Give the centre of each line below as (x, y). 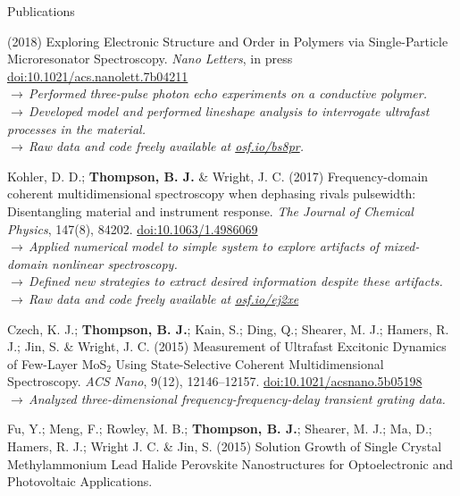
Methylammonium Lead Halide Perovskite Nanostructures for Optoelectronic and (230, 463)
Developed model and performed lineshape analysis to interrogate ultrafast (229, 110)
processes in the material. (76, 128)
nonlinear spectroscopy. (115, 263)
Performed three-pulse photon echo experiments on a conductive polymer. (228, 93)
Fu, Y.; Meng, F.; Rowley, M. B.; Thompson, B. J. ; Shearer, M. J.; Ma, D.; (220, 429)
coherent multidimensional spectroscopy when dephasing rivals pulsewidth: (212, 193)
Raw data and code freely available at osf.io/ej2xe (164, 298)
